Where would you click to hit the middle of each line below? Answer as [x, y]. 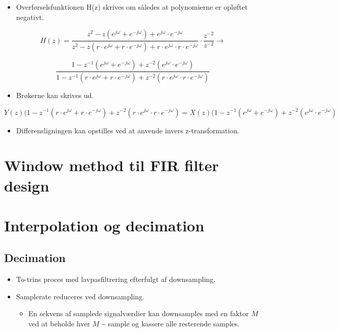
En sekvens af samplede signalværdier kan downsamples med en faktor [139, 313]
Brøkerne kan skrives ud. [55, 95]
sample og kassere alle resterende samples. [174, 324]
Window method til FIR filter [112, 165]
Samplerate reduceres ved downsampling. [80, 296]
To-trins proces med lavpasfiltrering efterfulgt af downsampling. [116, 279]
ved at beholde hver [59, 324]
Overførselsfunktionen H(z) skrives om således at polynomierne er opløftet [132, 7]
